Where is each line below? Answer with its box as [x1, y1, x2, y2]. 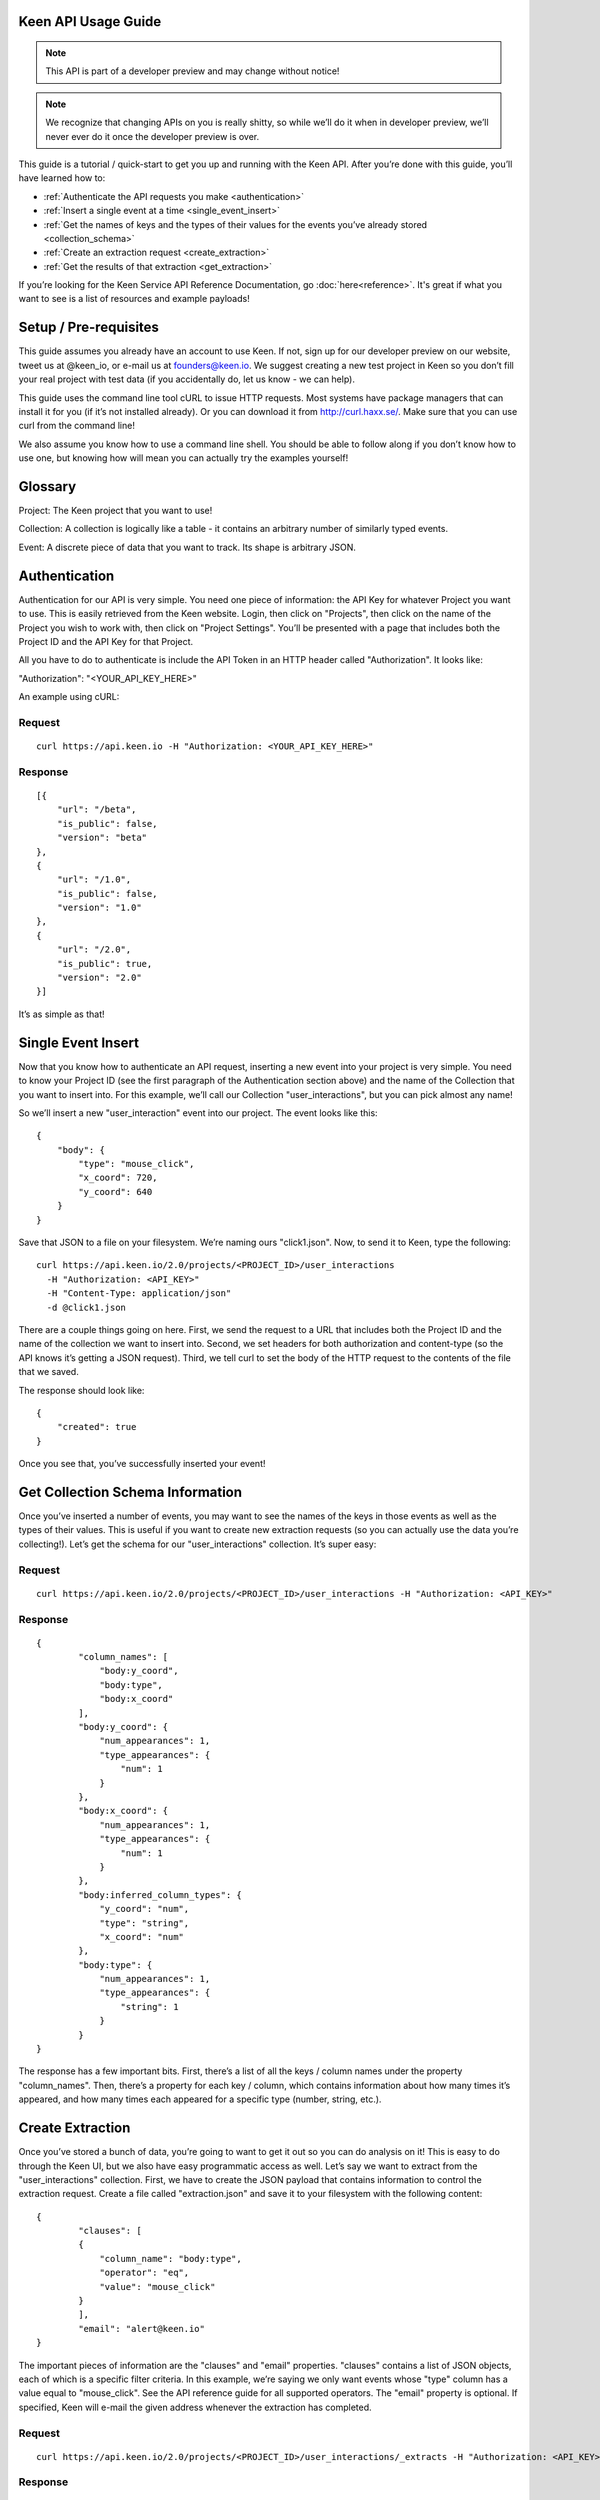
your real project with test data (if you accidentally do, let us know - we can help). [18, 373, 355, 385]
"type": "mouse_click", [78, 1158, 195, 1170]
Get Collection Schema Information [18, 1483, 243, 1500]
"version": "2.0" [56, 972, 142, 984]
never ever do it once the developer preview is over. [45, 130, 260, 142]
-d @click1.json [46, 1301, 127, 1313]
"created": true [56, 1421, 137, 1433]
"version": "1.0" [56, 902, 142, 914]
